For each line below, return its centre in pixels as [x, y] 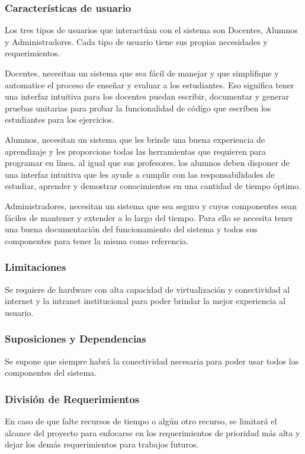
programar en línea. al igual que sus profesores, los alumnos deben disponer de [147, 163]
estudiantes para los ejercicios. [60, 119]
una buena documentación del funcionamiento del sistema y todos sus [131, 229]
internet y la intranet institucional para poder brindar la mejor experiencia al [145, 301]
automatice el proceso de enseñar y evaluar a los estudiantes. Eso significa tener [150, 84]
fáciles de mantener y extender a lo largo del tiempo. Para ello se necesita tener [149, 217]
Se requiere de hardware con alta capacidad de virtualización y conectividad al [147, 289]
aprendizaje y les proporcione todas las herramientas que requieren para [135, 151]
